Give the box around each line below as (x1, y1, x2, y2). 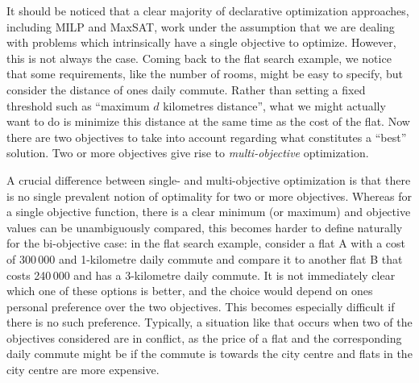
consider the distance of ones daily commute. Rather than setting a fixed (6, 81, 366, 98)
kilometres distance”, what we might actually (163, 97, 386, 114)
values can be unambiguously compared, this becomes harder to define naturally (6, 219, 403, 235)
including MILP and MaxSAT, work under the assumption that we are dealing (6, 18, 395, 35)
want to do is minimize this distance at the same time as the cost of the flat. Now (6, 113, 410, 130)
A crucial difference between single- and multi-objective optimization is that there (6, 171, 411, 188)
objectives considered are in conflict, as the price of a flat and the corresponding (6, 329, 402, 346)
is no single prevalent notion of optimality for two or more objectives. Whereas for (6, 187, 412, 204)
